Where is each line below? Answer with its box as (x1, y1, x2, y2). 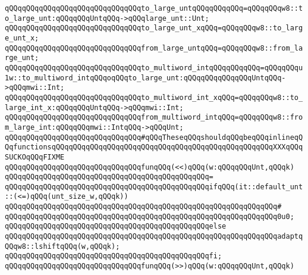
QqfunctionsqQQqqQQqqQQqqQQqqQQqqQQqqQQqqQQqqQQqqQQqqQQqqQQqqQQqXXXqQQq (5, 143, 303, 152)
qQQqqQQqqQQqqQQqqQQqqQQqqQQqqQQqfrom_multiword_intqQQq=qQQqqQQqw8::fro (5, 113, 303, 122)
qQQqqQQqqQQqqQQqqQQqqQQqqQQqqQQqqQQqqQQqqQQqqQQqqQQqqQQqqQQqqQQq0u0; (5, 212, 294, 221)
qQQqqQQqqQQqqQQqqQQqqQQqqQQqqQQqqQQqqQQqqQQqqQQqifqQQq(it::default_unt (5, 182, 303, 191)
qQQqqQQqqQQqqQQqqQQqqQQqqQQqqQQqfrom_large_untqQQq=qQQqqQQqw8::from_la (5, 43, 303, 52)
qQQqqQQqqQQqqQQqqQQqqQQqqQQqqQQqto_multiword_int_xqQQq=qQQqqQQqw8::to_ (5, 93, 303, 102)
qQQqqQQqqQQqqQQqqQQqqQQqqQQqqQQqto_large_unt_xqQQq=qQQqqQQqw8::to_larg (5, 24, 303, 33)
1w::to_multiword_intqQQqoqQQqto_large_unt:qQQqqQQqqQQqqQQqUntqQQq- (5, 73, 286, 82)
